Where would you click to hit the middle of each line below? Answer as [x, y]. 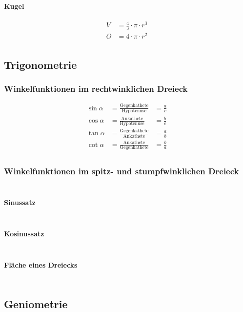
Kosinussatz [24, 234]
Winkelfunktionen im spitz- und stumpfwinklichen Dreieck [121, 171]
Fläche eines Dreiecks [41, 265]
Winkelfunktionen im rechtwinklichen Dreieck [96, 89]
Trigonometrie [40, 64]
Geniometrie [36, 303]
